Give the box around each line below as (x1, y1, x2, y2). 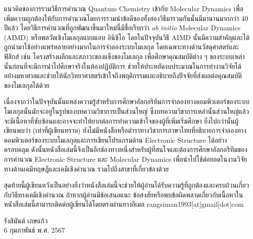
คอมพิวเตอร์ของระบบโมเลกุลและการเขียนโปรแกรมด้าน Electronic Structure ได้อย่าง (4, 134, 227, 145)
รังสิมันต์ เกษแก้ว (4, 215, 48, 225)
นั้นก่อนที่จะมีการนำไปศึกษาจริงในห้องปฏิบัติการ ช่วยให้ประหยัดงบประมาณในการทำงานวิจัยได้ (4, 61, 242, 71)
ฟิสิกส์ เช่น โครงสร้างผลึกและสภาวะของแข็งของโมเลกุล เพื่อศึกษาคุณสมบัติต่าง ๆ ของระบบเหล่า (4, 51, 245, 61)
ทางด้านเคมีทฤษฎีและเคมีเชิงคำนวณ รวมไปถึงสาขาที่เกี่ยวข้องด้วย (4, 163, 169, 174)
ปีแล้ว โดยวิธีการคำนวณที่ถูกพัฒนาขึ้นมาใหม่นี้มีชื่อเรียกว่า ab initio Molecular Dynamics (4, 22, 241, 33)
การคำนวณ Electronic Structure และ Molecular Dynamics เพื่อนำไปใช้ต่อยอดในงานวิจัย (4, 153, 247, 164)
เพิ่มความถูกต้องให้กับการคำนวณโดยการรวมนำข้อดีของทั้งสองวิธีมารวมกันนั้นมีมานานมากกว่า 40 (4, 13, 249, 23)
